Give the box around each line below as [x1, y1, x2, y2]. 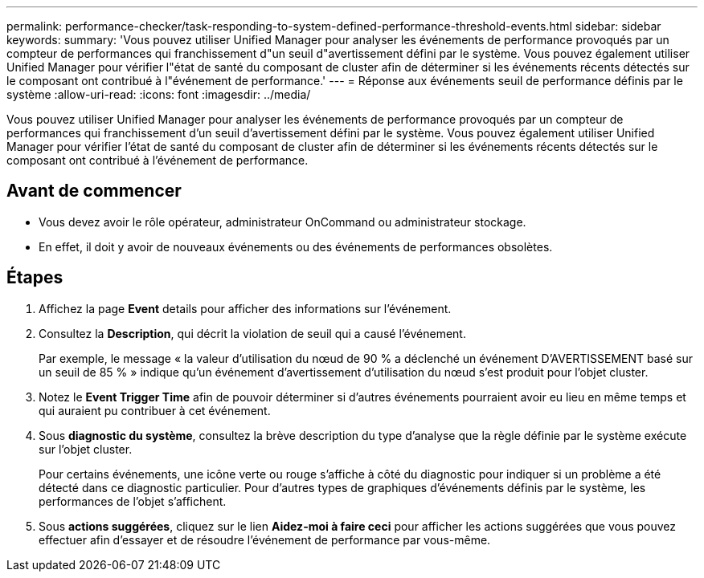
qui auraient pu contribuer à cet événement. [39, 403, 271, 417]
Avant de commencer [6, 181, 182, 201]
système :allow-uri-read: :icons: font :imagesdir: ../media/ [6, 88, 311, 101]
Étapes [6, 267, 63, 288]
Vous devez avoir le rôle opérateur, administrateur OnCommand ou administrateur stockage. [39, 214, 526, 229]
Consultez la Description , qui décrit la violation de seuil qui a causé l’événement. [39, 326, 466, 340]
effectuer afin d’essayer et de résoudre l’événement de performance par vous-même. [39, 532, 491, 547]
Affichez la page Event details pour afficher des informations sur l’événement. [39, 301, 452, 315]
